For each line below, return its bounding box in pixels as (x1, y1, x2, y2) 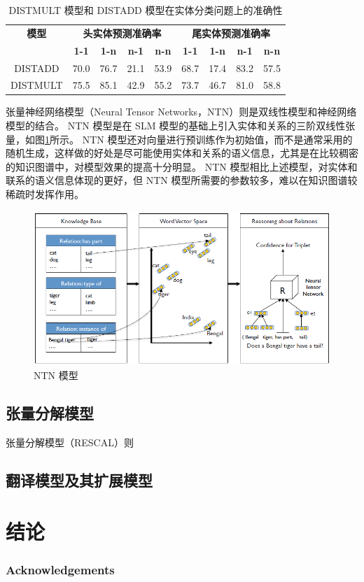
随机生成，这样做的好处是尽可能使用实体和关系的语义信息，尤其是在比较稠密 (6, 145, 358, 160)
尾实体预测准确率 (192, 25, 271, 40)
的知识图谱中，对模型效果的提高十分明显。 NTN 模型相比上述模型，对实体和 (6, 159, 358, 173)
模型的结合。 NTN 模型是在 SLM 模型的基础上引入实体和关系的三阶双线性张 (6, 118, 356, 133)
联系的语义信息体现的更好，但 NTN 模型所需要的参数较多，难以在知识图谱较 (6, 173, 358, 187)
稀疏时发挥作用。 (6, 187, 84, 201)
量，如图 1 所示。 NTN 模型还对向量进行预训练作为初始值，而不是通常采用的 (6, 132, 353, 146)
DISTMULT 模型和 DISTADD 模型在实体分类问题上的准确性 (8, 3, 283, 17)
